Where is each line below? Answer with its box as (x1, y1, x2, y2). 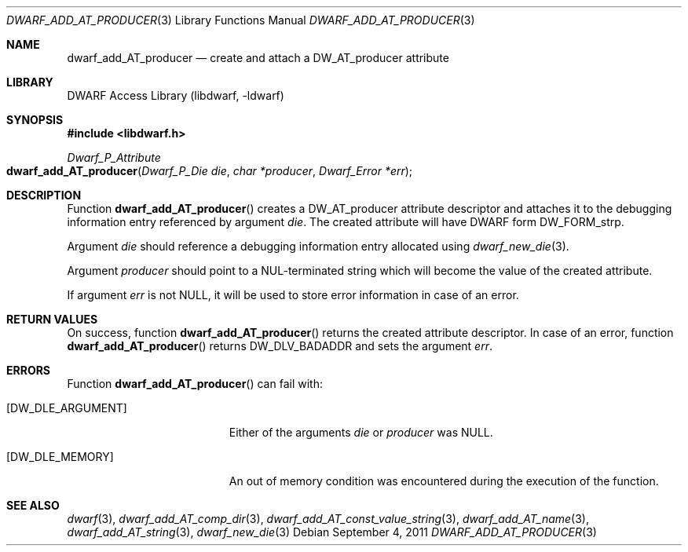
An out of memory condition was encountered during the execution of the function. (229, 474, 659, 488)
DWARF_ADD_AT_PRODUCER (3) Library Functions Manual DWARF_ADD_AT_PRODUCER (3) (6, 13, 475, 27)
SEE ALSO (6, 499, 60, 512)
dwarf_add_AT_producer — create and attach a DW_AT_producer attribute (67, 51, 449, 64)
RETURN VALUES (6, 313, 98, 326)
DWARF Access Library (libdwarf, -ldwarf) (67, 89, 284, 102)
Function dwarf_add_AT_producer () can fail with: (67, 377, 323, 390)
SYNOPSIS (6, 113, 64, 126)
